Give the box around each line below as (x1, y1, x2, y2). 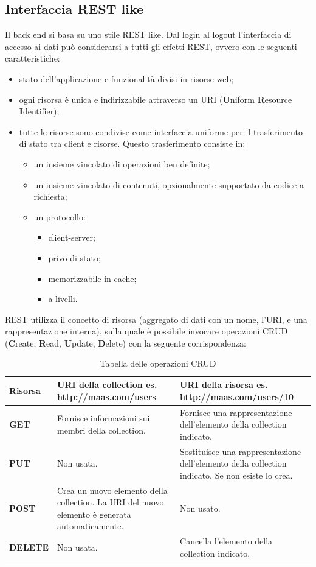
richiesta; (33, 190, 67, 203)
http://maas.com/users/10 (180, 390, 294, 403)
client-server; (48, 231, 95, 244)
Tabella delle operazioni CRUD (100, 357, 216, 370)
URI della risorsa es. (180, 378, 268, 391)
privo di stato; (48, 251, 101, 264)
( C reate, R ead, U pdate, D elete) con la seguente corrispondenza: (5, 336, 246, 349)
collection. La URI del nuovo (57, 496, 164, 509)
